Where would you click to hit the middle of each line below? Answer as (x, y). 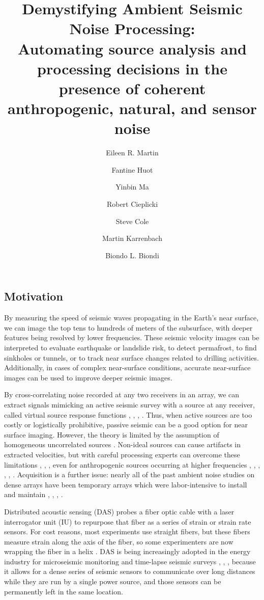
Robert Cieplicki (132, 204)
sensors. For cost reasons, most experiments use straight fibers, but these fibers (127, 531)
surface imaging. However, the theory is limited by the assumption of (112, 434)
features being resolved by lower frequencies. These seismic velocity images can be (132, 337)
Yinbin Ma (132, 187)
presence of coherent (132, 88)
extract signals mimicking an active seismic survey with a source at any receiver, (129, 404)
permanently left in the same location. (64, 591)
